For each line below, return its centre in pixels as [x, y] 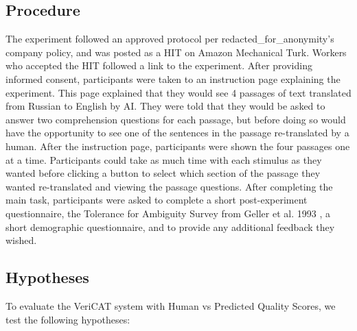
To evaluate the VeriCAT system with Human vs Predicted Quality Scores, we [171, 305]
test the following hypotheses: [68, 319]
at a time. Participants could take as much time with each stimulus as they [164, 159]
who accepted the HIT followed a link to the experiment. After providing [159, 65]
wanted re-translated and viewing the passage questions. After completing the [169, 186]
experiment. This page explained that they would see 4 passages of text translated [178, 92]
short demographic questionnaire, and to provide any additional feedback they [170, 226]
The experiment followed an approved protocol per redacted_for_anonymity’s [170, 39]
